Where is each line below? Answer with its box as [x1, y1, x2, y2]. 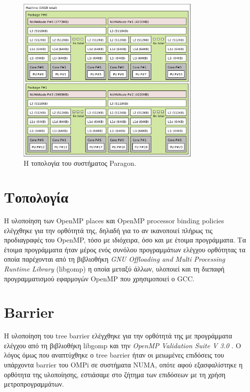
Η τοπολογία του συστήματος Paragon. [24, 158, 136, 168]
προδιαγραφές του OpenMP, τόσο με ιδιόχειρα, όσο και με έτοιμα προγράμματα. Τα [4, 235, 246, 245]
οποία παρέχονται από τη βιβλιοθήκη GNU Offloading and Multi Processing [4, 254, 225, 264]
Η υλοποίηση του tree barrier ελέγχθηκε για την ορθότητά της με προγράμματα [4, 331, 232, 341]
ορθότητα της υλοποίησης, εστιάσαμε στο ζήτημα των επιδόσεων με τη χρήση [4, 369, 226, 379]
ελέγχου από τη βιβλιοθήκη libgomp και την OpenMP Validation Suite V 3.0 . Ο [4, 340, 241, 350]
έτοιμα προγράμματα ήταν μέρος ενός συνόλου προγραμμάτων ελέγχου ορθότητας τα [4, 244, 246, 254]
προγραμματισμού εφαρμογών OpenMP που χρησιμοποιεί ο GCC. [4, 273, 195, 283]
